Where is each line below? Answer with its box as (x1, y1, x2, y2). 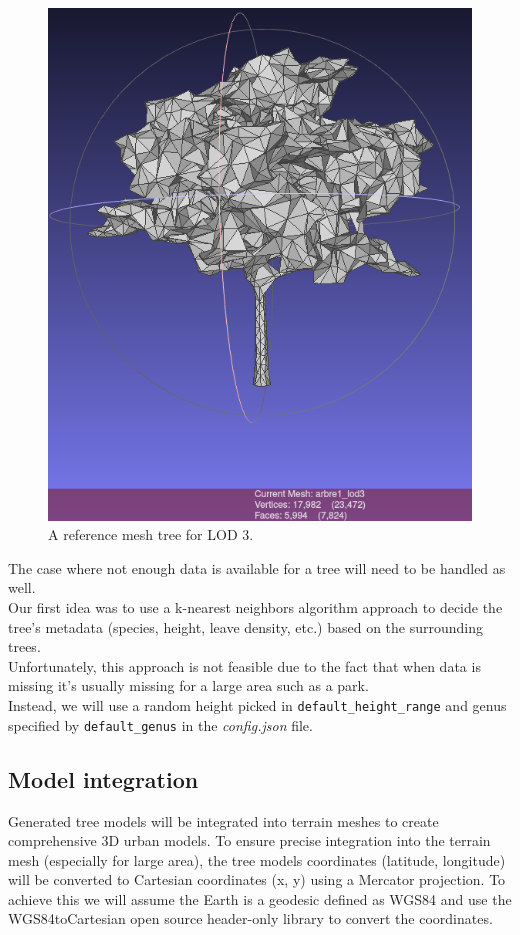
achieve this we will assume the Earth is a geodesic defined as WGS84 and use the (8, 888, 512, 909)
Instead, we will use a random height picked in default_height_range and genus (8, 694, 507, 715)
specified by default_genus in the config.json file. (8, 714, 313, 735)
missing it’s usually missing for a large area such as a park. (8, 675, 369, 696)
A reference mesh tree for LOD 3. (48, 524, 254, 545)
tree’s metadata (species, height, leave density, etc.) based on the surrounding (8, 616, 484, 637)
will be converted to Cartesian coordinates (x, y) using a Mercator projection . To (8, 869, 506, 890)
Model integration (8, 763, 199, 794)
